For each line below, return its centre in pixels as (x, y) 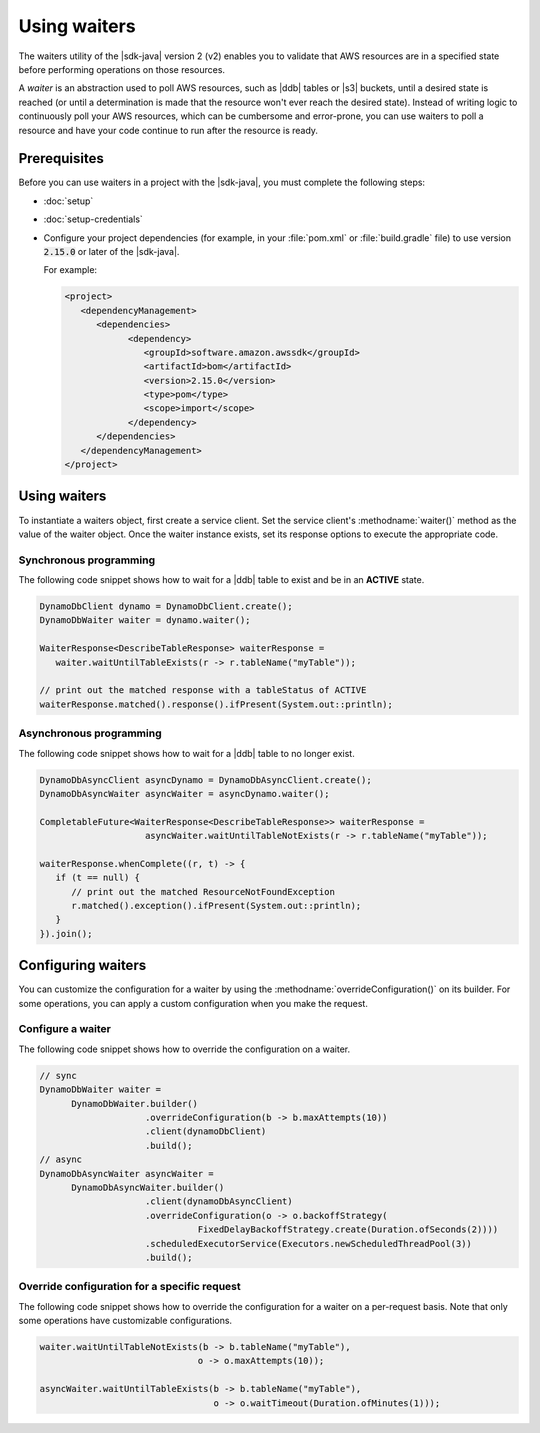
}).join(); (66, 933)
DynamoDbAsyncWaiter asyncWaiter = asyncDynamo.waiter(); (184, 793)
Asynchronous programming (90, 733)
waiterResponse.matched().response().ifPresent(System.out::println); (216, 704)
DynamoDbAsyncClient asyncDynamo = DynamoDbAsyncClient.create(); (205, 779)
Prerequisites (61, 158)
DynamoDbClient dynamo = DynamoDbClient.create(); (166, 606)
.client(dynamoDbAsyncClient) (219, 1201)
